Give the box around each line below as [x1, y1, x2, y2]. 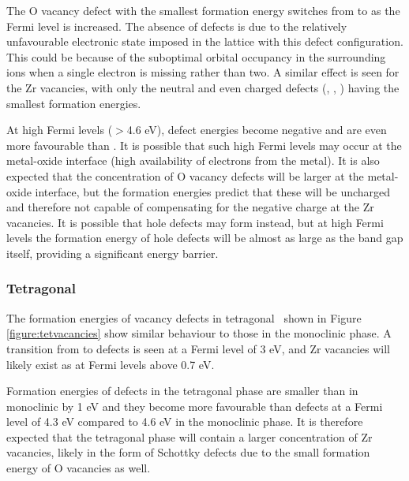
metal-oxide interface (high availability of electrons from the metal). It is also [6, 152, 380, 169]
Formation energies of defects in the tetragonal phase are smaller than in [6, 382, 358, 399]
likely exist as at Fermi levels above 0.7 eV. [6, 356, 215, 372]
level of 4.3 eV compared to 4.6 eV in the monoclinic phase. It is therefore [6, 413, 363, 430]
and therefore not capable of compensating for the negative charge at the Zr [6, 199, 374, 215]
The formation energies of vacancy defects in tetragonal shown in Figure [6, 309, 362, 326]
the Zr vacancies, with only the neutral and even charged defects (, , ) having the [6, 79, 400, 95]
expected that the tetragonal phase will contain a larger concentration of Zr [6, 428, 373, 445]
